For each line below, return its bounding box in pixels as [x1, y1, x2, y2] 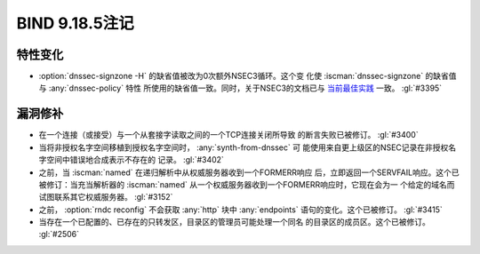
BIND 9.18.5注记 [16, 13, 135, 33]
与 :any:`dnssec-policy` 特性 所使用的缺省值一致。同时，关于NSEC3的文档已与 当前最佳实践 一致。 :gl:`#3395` [38, 83, 443, 93]
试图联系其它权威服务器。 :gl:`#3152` [38, 192, 173, 202]
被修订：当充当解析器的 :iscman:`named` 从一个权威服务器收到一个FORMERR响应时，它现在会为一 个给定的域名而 [38, 179, 455, 190]
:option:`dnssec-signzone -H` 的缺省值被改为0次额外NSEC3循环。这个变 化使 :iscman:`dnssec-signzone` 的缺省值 [38, 71, 457, 82]
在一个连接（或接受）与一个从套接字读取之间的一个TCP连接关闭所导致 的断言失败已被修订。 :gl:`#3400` [38, 130, 419, 140]
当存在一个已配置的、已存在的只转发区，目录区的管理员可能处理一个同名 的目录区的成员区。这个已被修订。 [38, 217, 430, 227]
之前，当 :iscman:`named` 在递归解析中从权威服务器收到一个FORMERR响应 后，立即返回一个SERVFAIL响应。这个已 [38, 167, 460, 178]
